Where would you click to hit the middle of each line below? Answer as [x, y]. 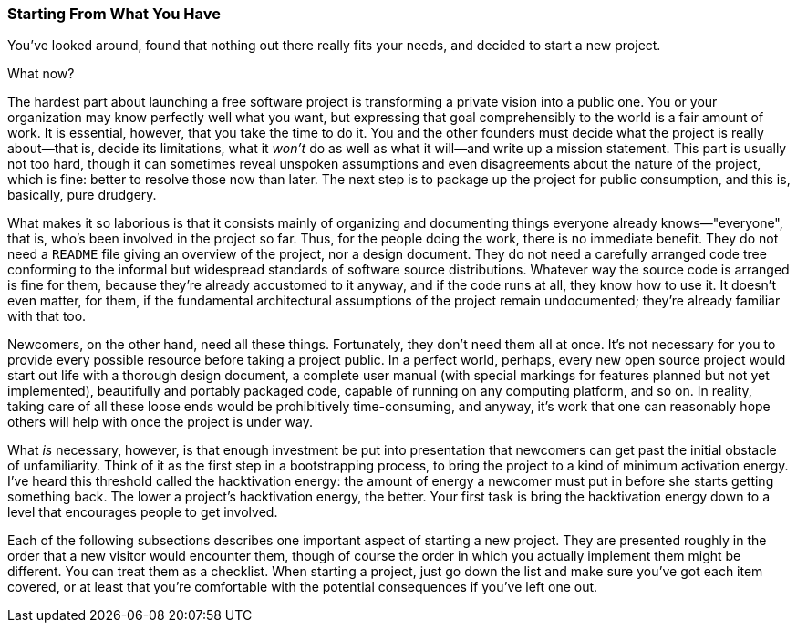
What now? [41, 74]
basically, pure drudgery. [82, 195]
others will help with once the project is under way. [160, 422]
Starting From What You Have [114, 14]
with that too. [47, 316]
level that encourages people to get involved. [143, 512]
